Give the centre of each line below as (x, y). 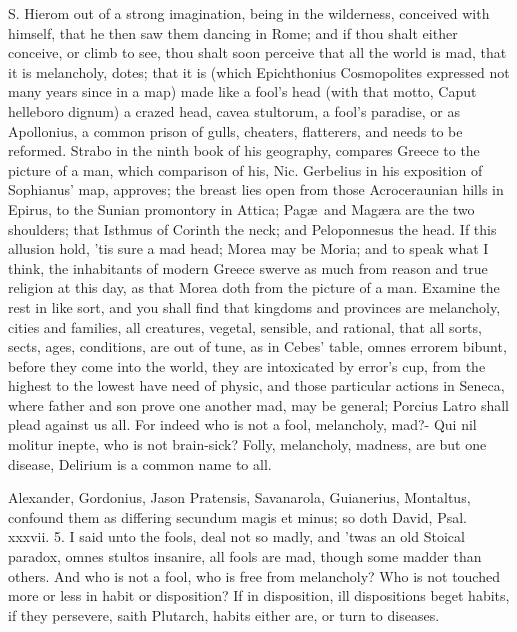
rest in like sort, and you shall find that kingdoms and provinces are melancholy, (254, 306)
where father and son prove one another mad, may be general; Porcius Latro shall (259, 404)
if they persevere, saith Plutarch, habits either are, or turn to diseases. (224, 614)
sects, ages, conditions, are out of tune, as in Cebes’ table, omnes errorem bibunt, (257, 346)
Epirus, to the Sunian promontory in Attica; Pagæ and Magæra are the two (241, 208)
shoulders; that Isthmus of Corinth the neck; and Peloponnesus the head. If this (252, 228)
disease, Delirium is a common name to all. (140, 463)
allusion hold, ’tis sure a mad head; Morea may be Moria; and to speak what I (248, 248)
